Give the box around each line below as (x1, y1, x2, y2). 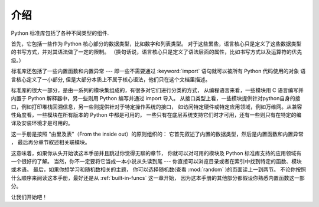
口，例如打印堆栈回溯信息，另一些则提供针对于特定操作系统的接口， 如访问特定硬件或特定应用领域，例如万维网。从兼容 (11, 103, 302, 110)
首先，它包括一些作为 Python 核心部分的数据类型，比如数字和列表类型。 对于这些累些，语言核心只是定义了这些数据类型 (11, 40, 302, 47)
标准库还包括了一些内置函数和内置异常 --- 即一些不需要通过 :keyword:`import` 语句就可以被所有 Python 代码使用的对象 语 (11, 68, 306, 75)
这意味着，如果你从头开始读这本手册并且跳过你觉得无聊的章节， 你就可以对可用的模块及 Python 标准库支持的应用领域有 (11, 149, 302, 156)
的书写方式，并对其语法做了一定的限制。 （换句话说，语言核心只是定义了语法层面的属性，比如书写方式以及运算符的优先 (11, 48, 302, 55)
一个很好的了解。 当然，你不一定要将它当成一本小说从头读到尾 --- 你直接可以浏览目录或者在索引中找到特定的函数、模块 (11, 158, 302, 165)
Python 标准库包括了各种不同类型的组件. (11, 29, 109, 37)
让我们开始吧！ (11, 193, 47, 201)
